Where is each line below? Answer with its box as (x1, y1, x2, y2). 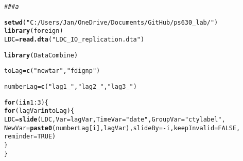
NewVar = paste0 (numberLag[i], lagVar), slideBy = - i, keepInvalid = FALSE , (4, 124, 240, 132)
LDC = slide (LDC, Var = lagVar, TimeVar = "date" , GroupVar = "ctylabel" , (4, 115, 225, 123)
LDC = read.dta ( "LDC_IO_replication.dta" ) (4, 35, 145, 43)
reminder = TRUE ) (4, 133, 56, 140)
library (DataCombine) (4, 51, 78, 59)
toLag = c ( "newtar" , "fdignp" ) (4, 67, 100, 75)
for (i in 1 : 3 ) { (4, 98, 48, 106)
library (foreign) (4, 27, 63, 35)
